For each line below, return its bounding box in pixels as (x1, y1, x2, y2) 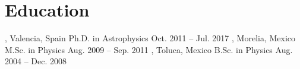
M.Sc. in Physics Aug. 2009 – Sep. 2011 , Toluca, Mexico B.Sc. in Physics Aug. (5, 43, 293, 55)
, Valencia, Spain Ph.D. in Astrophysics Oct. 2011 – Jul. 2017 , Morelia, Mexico (5, 32, 296, 44)
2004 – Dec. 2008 (5, 55, 67, 67)
